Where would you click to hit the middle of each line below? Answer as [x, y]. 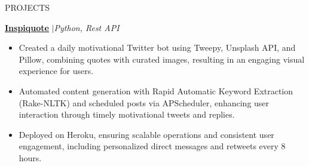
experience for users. [56, 71]
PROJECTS [27, 7]
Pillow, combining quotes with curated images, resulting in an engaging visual [162, 59]
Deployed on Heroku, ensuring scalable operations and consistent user [146, 134]
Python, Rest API [87, 27]
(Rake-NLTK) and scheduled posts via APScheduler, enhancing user [144, 102]
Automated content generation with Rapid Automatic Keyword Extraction [156, 90]
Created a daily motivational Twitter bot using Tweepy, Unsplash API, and [157, 47]
